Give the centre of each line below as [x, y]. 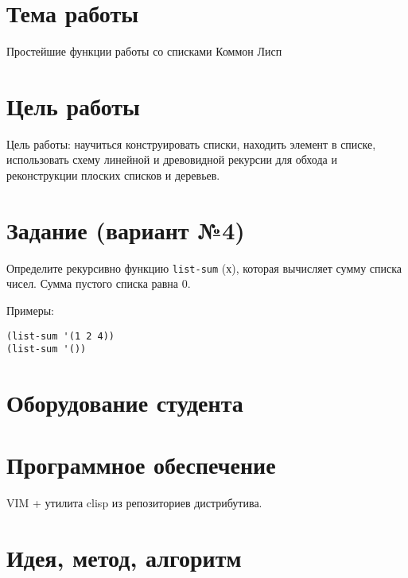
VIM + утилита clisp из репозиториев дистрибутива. [134, 503]
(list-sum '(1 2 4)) [61, 336]
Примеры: [30, 310]
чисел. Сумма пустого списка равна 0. [99, 283]
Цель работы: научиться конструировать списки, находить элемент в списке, [191, 144]
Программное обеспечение [141, 465]
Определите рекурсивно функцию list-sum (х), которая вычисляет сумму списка [204, 268]
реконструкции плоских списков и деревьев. [113, 175]
